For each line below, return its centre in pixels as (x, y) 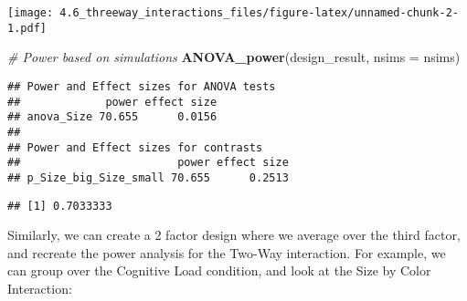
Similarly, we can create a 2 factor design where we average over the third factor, (234, 235)
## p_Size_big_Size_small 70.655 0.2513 (148, 177)
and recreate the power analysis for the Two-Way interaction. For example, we (227, 252)
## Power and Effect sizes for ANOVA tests (142, 86)
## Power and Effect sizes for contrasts (135, 147)
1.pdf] (27, 28)
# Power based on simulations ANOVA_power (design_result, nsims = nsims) (234, 57)
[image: (31, 13)
